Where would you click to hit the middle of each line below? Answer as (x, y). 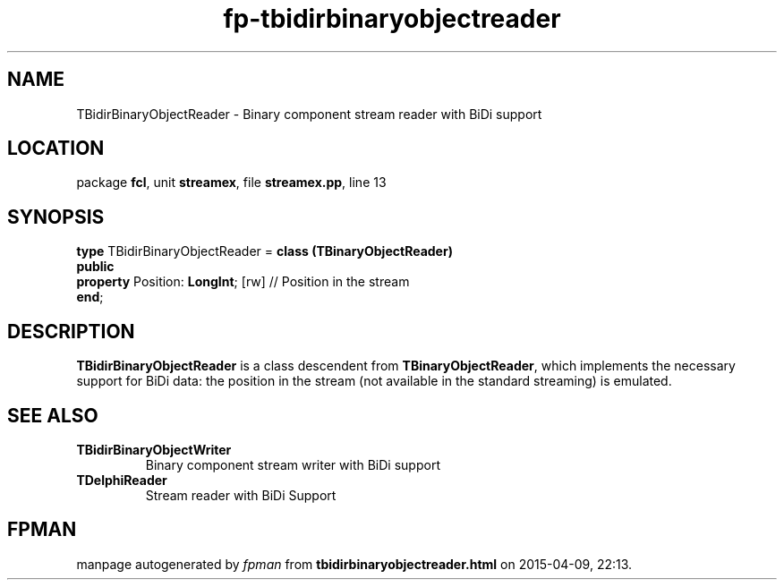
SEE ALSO (53, 415)
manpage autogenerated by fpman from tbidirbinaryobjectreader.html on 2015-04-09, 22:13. (354, 564)
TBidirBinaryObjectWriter (154, 449)
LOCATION (56, 149)
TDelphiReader (122, 480)
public (95, 267)
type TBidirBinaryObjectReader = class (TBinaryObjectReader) (264, 251)
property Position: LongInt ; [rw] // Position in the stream (243, 282)
